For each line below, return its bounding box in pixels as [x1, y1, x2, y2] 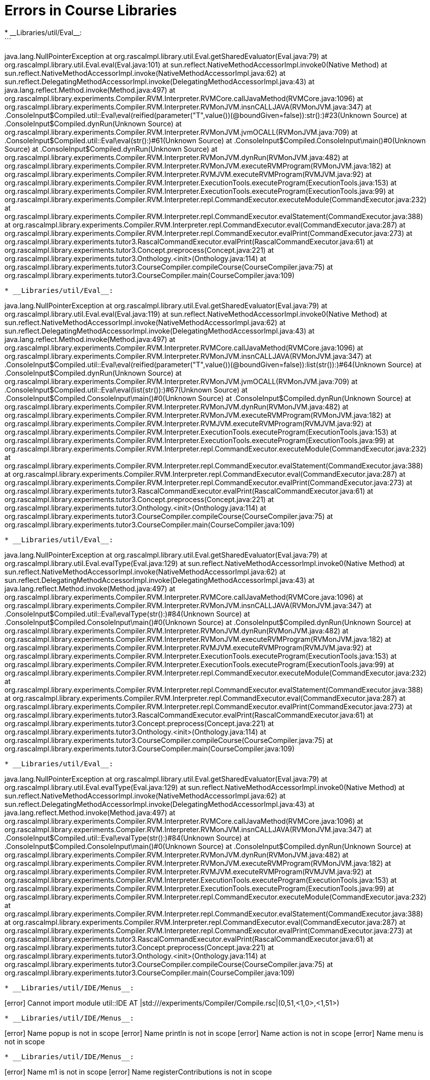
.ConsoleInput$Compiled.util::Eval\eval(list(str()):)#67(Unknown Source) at [4, 385, 248, 394]
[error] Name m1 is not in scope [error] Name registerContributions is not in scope [4, 1067, 272, 1076]
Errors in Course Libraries [4, 2, 177, 19]
